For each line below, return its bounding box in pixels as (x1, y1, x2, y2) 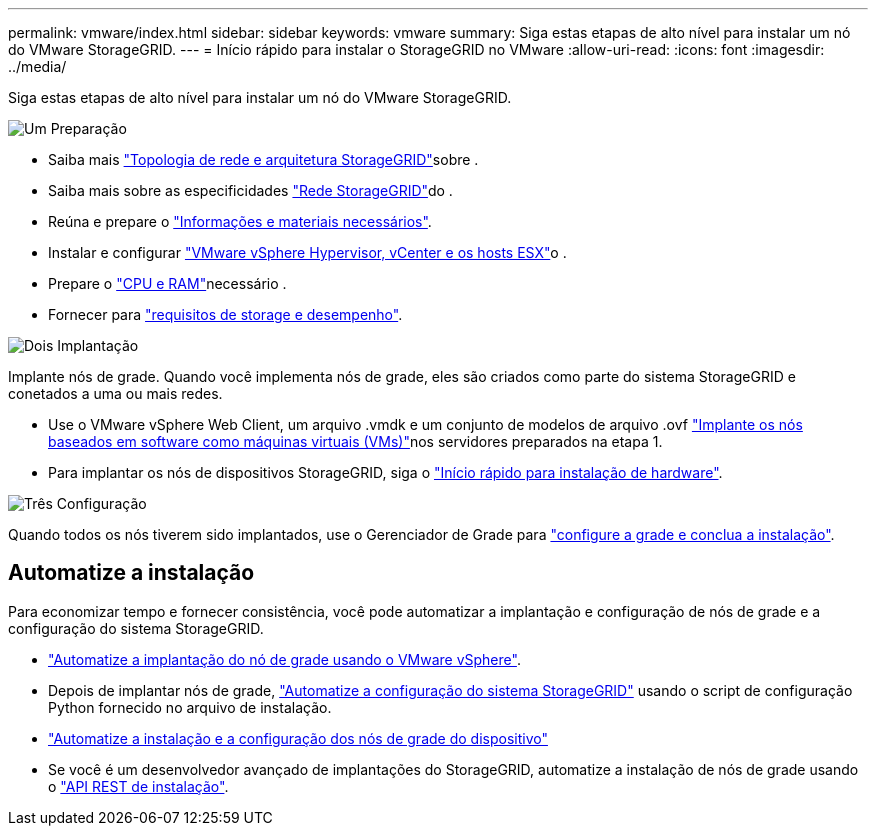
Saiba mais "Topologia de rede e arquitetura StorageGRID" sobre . (48, 151, 479, 168)
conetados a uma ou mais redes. (8, 385, 223, 402)
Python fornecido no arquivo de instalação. (48, 698, 332, 716)
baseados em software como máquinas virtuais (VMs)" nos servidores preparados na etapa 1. (48, 433, 663, 450)
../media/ (8, 58, 67, 75)
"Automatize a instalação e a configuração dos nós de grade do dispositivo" (48, 729, 548, 747)
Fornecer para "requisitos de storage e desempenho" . (48, 306, 403, 323)
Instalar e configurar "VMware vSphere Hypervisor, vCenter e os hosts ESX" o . (48, 244, 567, 261)
